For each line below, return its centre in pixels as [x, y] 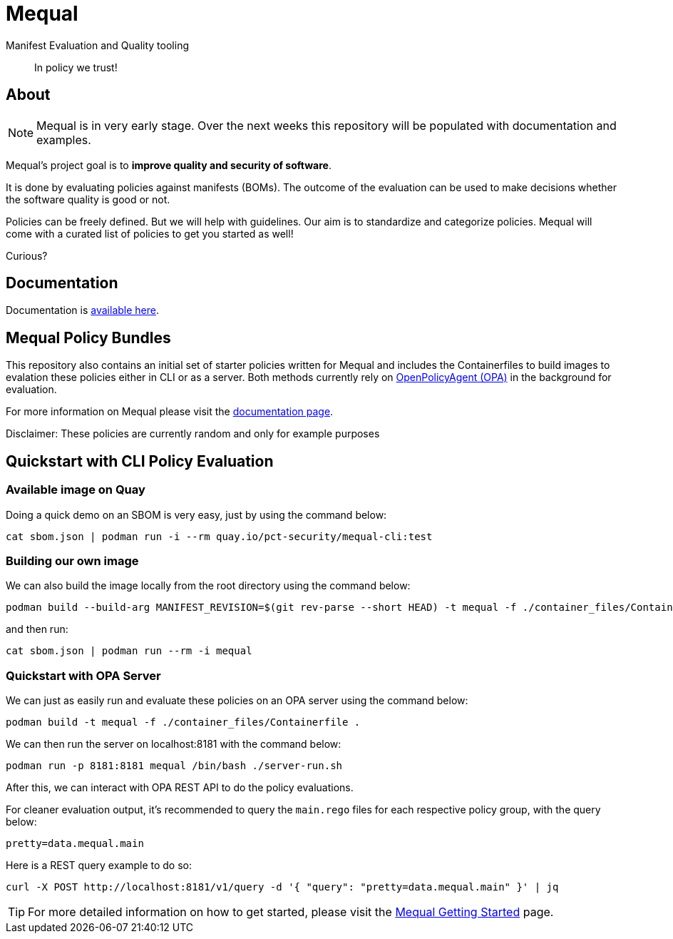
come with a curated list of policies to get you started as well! [150, 233]
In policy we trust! [76, 67]
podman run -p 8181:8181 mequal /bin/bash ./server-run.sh [174, 766]
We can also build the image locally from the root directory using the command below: [208, 586]
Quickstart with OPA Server [83, 675]
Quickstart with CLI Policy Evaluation [140, 461]
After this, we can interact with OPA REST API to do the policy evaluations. [180, 787]
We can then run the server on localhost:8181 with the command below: [174, 744]
